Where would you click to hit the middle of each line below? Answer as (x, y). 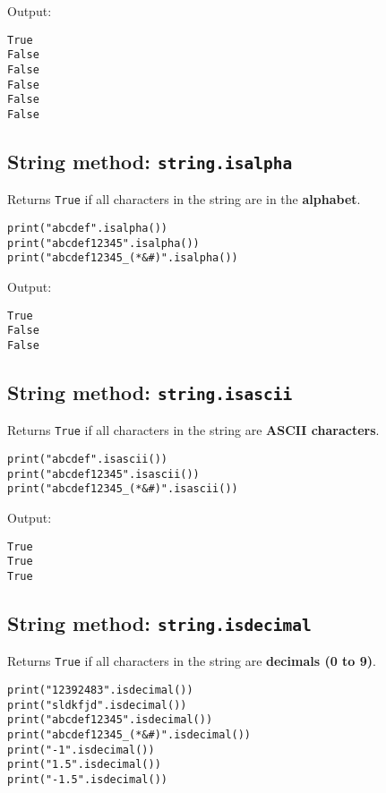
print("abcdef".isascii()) (87, 459)
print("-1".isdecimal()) (81, 750)
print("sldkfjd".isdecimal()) (97, 705)
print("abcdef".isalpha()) (87, 228)
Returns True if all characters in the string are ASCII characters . (193, 430)
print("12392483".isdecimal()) (100, 690)
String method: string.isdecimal (159, 622)
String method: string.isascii (150, 392)
